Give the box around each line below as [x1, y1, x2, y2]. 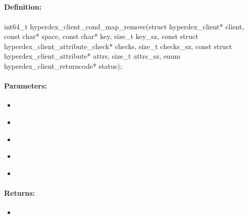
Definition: [4, 2, 42, 12]
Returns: [4, 187, 35, 198]
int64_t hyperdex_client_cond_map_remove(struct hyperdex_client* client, [4, 21, 244, 31]
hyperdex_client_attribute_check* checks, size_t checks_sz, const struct [4, 40, 232, 51]
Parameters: [4, 80, 47, 91]
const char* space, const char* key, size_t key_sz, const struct [4, 31, 199, 41]
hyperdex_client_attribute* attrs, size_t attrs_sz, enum [4, 51, 180, 61]
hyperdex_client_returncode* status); [4, 60, 122, 71]
